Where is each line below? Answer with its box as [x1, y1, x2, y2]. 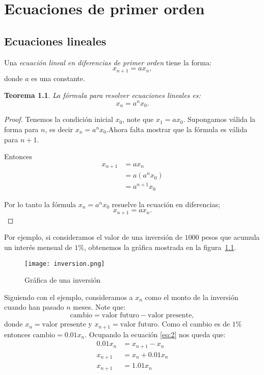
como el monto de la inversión [145, 291, 239, 302]
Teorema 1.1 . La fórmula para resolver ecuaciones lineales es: [4, 90, 201, 101]
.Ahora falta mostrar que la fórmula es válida [106, 123, 248, 134]
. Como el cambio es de [157, 318, 230, 329]
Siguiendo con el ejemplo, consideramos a [4, 291, 133, 302]
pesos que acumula [201, 232, 260, 242]
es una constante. [31, 72, 85, 83]
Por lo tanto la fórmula [4, 198, 76, 209]
